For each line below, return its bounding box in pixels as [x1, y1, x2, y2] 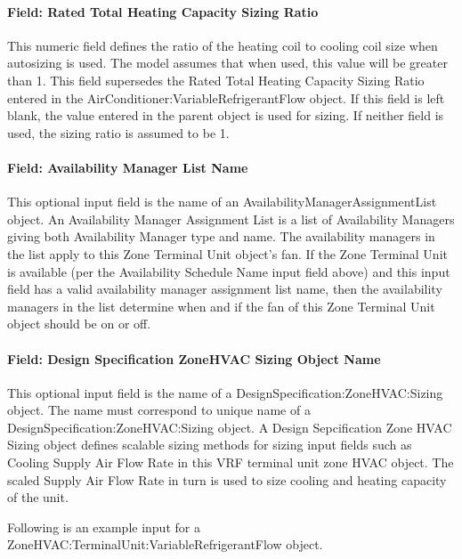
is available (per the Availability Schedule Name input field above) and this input [7, 262, 450, 280]
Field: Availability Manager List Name [7, 158, 248, 176]
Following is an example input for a [7, 517, 200, 536]
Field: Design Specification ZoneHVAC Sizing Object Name [7, 349, 381, 368]
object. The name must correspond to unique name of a [7, 401, 311, 419]
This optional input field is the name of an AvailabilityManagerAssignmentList [7, 192, 437, 211]
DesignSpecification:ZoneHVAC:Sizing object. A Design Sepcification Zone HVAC [7, 417, 452, 436]
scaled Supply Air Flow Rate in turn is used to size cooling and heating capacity [7, 470, 447, 489]
